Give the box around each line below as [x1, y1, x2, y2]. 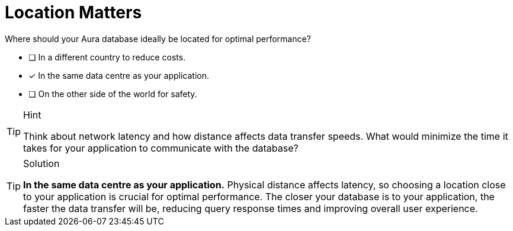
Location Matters [5, 2, 142, 23]
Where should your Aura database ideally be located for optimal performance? [5, 33, 311, 44]
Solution [23, 157, 60, 169]
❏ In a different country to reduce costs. [28, 52, 186, 62]
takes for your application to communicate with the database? [23, 142, 299, 154]
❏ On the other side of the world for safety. [28, 88, 197, 99]
